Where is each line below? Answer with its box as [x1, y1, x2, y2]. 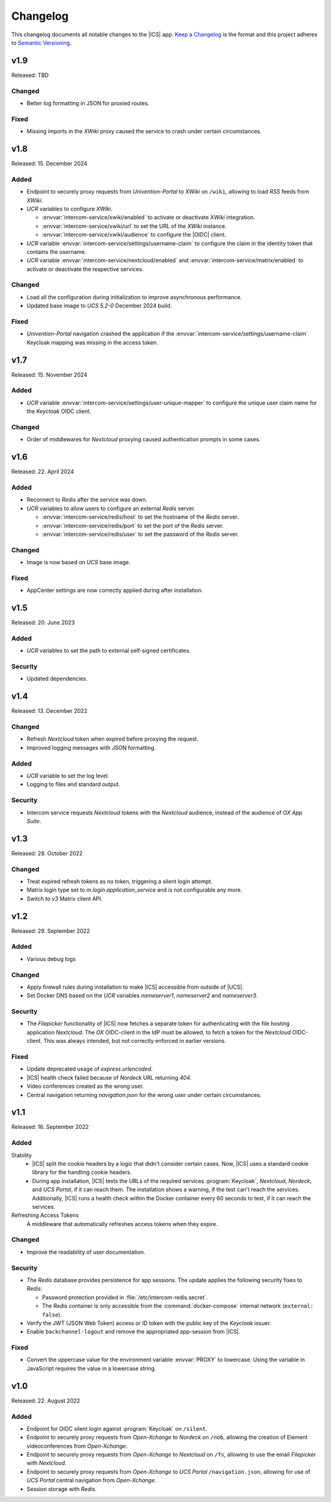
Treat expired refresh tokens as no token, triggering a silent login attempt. [26, 878, 213, 885]
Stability [11, 1151, 32, 1158]
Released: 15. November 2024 [11, 371, 88, 378]
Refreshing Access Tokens [11, 1211, 79, 1219]
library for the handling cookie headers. [32, 1168, 132, 1176]
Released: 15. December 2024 [11, 160, 88, 167]
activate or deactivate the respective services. [26, 265, 144, 273]
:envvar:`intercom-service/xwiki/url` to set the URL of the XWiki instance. [42, 222, 227, 230]
